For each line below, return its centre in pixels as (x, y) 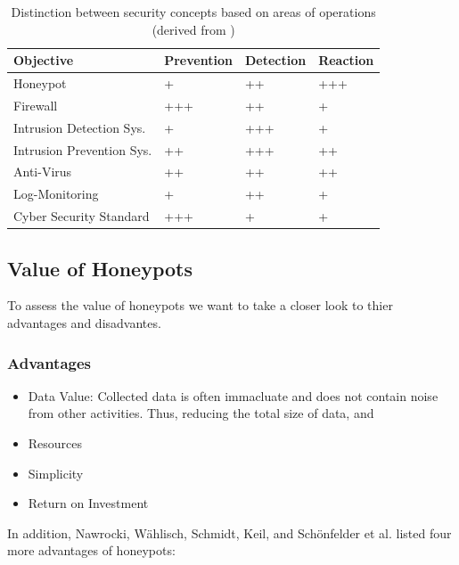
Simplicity (56, 473)
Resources (55, 442)
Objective (44, 60)
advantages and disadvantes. (84, 322)
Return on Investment (88, 503)
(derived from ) (193, 29)
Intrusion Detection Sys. (80, 127)
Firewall (36, 105)
